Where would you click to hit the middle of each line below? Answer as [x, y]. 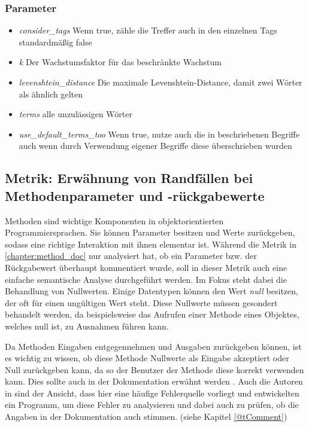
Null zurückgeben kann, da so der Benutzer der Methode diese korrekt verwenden [154, 369]
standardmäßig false [55, 42]
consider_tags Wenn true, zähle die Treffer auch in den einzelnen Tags [148, 30]
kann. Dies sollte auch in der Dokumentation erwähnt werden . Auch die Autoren [154, 381]
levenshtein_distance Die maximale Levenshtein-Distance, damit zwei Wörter [160, 82]
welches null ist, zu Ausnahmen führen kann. [87, 326]
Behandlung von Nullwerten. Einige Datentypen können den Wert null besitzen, [152, 291]
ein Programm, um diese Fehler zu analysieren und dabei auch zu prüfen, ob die [152, 405]
